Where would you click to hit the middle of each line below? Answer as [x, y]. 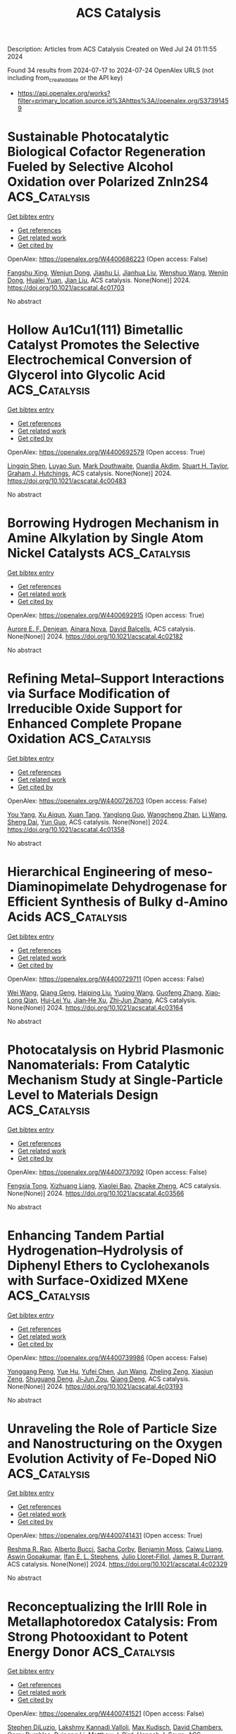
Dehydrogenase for [169, 886]
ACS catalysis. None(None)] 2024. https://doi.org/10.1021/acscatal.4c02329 [117, 1564]
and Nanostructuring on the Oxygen [115, 1443]
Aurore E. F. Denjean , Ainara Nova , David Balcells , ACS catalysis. [101, 629]
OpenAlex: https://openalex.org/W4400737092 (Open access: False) [107, 1172]
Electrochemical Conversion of [100, 360]
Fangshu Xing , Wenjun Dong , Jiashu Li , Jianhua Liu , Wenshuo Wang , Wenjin [118, 272]
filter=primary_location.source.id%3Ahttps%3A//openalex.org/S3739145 [123, 100]
